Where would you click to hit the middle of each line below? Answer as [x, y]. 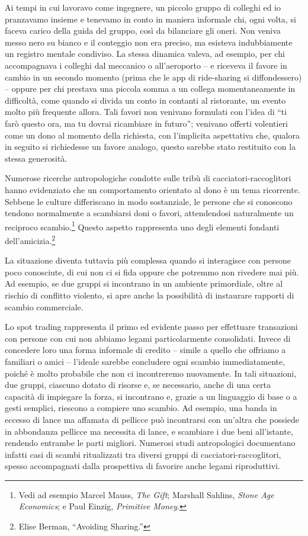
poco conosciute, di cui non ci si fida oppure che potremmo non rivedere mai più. [152, 272]
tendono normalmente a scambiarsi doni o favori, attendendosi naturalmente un [149, 213]
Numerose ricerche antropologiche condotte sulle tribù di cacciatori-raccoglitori [148, 178]
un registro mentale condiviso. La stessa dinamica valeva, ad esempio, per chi [145, 54]
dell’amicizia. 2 [30, 239]
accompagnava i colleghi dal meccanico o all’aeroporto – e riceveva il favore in [146, 65]
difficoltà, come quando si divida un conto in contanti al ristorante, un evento [145, 100]
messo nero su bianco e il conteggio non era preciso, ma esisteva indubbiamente [149, 42]
